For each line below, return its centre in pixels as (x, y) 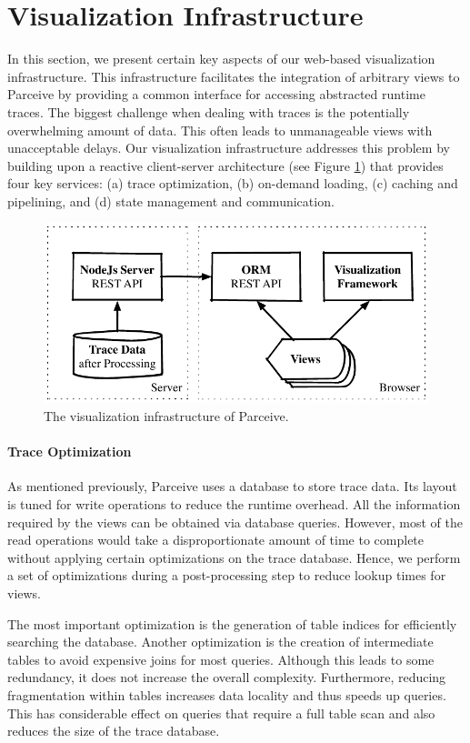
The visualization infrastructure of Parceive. (166, 416)
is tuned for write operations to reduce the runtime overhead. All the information (234, 504)
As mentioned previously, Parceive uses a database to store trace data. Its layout (232, 486)
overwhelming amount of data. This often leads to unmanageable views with (220, 130)
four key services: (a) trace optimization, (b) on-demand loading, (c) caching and (233, 183)
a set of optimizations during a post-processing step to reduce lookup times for (227, 575)
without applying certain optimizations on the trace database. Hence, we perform (234, 557)
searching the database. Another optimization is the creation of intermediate (220, 642)
